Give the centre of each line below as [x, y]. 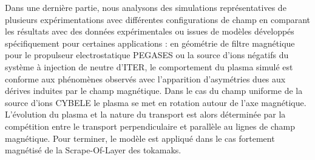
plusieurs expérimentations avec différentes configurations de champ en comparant [158, 19]
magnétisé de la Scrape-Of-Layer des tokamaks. [93, 150]
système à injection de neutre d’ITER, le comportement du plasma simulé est [149, 66]
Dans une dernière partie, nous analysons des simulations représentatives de [146, 7]
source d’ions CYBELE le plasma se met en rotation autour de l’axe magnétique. [156, 102]
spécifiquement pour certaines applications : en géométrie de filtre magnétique [150, 43]
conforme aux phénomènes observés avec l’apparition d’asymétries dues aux [145, 78]
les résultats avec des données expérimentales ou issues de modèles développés [150, 31]
